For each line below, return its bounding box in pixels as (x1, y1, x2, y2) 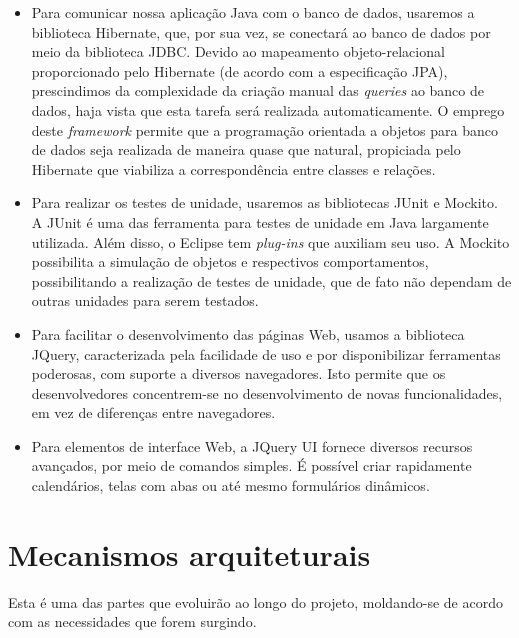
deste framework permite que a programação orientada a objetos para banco (31, 119, 498, 140)
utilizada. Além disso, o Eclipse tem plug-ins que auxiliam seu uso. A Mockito (31, 231, 510, 252)
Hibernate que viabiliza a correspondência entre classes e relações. (31, 158, 436, 179)
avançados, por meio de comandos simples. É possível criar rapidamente (31, 455, 472, 476)
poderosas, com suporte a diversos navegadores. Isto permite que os (31, 363, 446, 384)
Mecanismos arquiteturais (8, 533, 371, 574)
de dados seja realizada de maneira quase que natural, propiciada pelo (31, 139, 461, 160)
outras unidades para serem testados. (31, 290, 259, 311)
